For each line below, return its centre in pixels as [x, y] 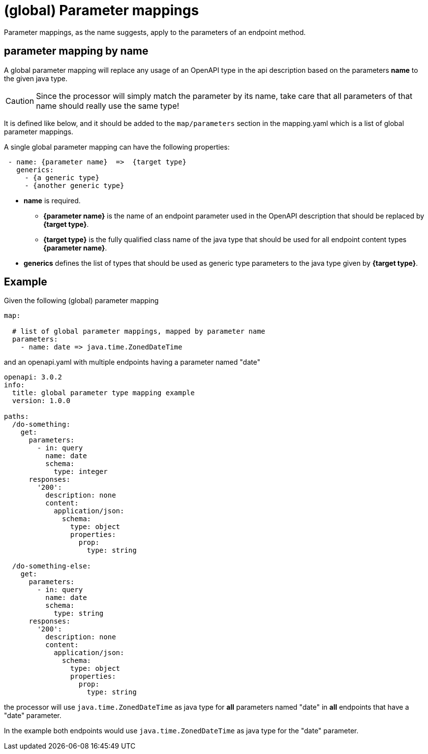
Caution [20, 101]
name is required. [52, 200]
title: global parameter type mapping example [103, 393]
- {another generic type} [75, 185]
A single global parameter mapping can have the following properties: [117, 147]
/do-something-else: [52, 566]
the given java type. [36, 78]
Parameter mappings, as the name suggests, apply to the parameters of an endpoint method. [155, 32]
